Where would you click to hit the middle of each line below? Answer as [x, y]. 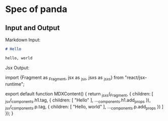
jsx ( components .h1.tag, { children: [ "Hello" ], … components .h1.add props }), [78, 101]
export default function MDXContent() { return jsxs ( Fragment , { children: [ [79, 94]
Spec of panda [36, 9]
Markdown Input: [23, 40]
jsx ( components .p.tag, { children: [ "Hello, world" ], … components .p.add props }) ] [85, 107]
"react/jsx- [136, 77]
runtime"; [15, 84]
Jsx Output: [17, 68]
